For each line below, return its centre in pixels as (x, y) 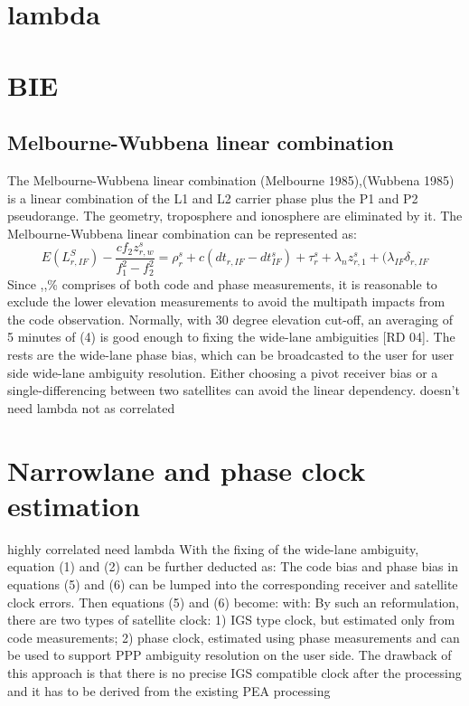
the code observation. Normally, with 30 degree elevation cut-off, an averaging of (230, 319)
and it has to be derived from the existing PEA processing (169, 690)
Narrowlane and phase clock (187, 470)
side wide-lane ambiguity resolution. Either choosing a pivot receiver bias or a (223, 372)
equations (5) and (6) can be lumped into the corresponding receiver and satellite (233, 584)
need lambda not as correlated (91, 407)
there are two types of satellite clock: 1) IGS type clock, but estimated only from (231, 620)
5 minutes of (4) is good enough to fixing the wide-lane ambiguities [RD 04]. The (231, 337)
